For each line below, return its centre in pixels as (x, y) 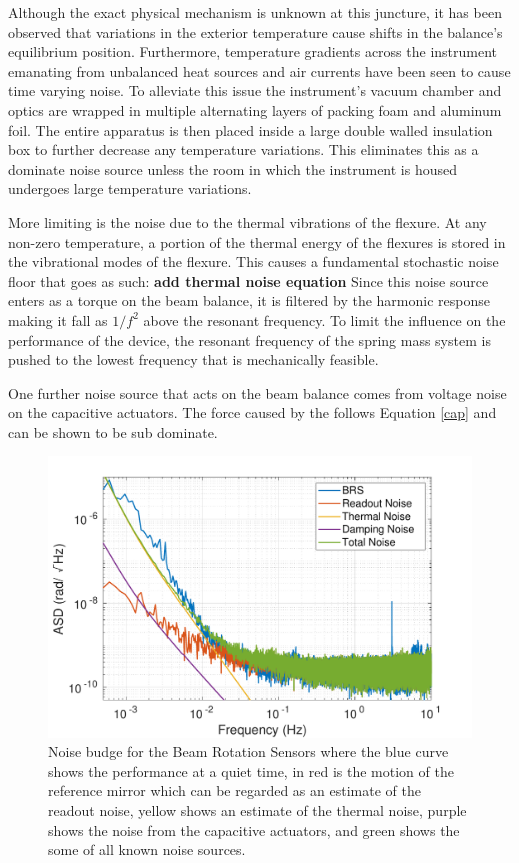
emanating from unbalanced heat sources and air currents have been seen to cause (259, 70)
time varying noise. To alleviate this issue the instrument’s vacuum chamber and (255, 90)
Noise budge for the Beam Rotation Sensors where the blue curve (248, 751)
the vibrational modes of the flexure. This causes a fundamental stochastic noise (253, 261)
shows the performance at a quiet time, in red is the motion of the (251, 770)
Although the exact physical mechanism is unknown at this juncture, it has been (255, 12)
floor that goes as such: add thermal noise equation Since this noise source (248, 280)
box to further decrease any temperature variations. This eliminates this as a (243, 149)
